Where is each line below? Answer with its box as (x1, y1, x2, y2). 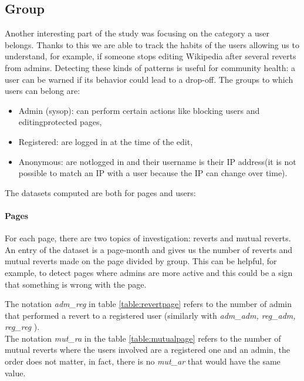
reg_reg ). (5, 321, 40, 333)
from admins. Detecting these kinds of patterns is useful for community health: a (5, 61, 296, 73)
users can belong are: (5, 85, 80, 97)
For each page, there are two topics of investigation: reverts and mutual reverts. (5, 232, 291, 244)
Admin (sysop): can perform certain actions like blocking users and (18, 104, 260, 116)
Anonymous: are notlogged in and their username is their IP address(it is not (18, 155, 296, 167)
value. (5, 366, 26, 379)
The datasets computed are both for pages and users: (5, 186, 196, 198)
